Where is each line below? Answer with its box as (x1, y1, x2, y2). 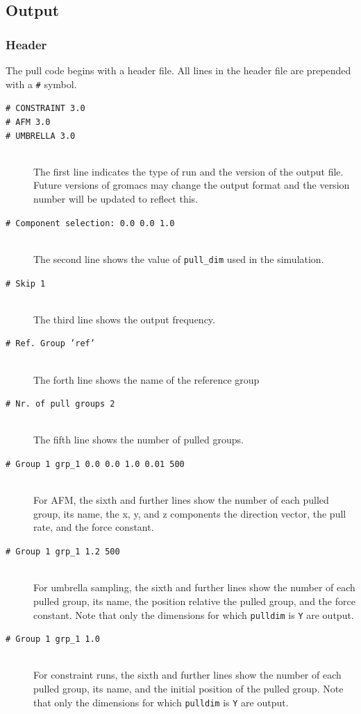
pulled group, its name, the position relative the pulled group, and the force (33, 593, 355, 608)
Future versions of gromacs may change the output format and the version (33, 178, 350, 192)
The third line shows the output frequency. (33, 312, 215, 326)
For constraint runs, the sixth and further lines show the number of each (33, 668, 342, 682)
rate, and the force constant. (33, 520, 154, 534)
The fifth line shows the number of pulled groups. (33, 432, 244, 447)
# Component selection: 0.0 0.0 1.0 (6, 218, 175, 228)
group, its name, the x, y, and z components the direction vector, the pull (33, 506, 346, 520)
